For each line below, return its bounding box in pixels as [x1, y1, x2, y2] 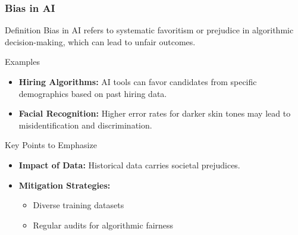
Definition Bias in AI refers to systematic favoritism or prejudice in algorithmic [5, 24, 294, 36]
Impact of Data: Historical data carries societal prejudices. [18, 158, 240, 171]
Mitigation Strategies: [18, 178, 111, 191]
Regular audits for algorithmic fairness [33, 218, 174, 231]
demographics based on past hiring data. [18, 87, 167, 99]
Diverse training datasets [33, 199, 124, 211]
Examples [5, 55, 40, 68]
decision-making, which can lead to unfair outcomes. [5, 35, 196, 48]
